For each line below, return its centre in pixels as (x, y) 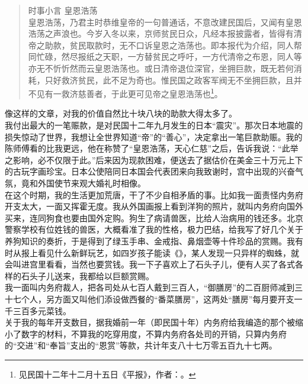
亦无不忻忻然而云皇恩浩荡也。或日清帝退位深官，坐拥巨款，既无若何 (161, 68)
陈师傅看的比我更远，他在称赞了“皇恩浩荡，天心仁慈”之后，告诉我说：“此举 (152, 148)
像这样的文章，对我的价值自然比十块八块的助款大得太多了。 (121, 113)
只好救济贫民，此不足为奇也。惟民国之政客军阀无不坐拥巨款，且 (169, 80)
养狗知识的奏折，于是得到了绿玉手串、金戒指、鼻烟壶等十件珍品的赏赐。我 (150, 241)
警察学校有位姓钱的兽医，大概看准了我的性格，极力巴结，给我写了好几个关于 (154, 229)
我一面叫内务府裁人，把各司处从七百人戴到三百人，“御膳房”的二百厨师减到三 (154, 287)
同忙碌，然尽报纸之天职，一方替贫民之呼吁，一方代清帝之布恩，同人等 (165, 57)
